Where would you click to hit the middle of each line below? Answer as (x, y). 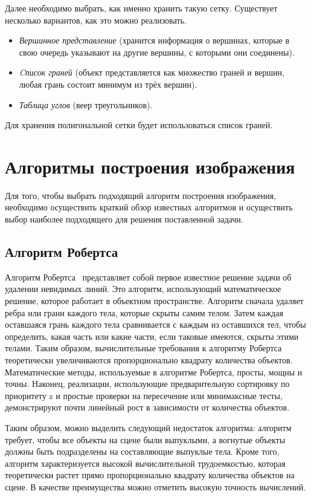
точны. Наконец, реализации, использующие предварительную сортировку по (147, 384)
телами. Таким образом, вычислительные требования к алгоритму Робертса (143, 348)
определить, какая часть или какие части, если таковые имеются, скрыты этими (152, 336)
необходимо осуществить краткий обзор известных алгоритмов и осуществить (149, 207)
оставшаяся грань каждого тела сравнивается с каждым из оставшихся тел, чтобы (155, 324)
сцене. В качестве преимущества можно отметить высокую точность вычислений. (155, 486)
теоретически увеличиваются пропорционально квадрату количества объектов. (149, 360)
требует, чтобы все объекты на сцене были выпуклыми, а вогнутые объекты (145, 439)
